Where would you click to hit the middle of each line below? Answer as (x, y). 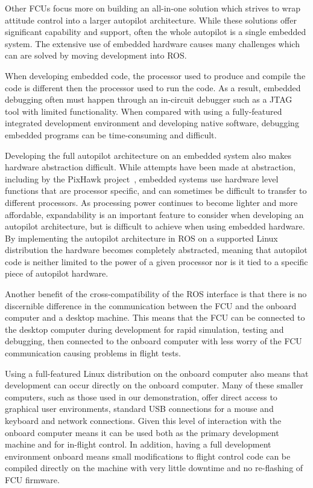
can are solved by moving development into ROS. (96, 55)
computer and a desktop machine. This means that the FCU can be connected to (155, 317)
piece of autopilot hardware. (57, 273)
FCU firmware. (32, 479)
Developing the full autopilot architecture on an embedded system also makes (148, 155)
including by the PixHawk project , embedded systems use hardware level (142, 178)
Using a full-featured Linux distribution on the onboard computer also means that (157, 373)
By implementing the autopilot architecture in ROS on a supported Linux (141, 238)
